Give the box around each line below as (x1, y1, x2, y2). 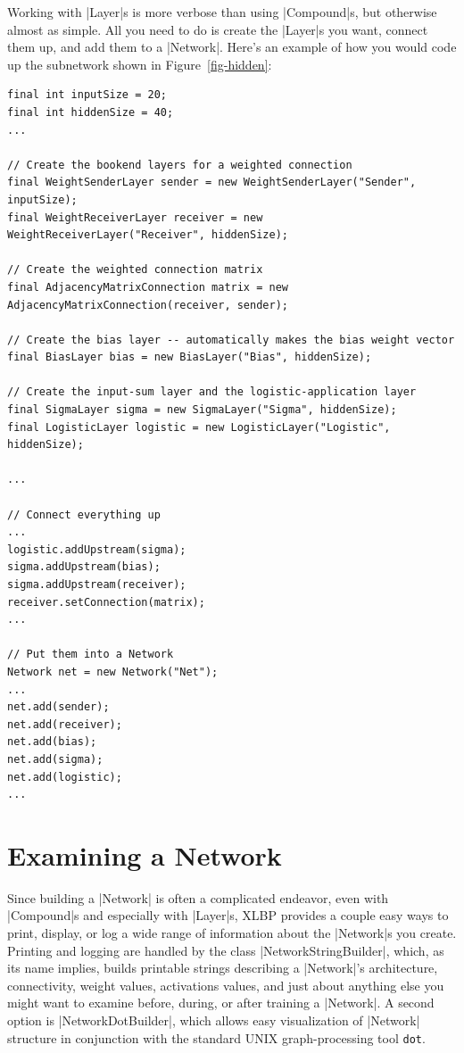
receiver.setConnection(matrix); (7, 595, 205, 609)
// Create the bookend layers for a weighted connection (7, 158, 352, 171)
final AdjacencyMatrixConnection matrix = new (7, 280, 288, 294)
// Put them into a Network (7, 648, 174, 661)
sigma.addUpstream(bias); (7, 560, 161, 574)
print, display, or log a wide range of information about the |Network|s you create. (7, 924, 457, 942)
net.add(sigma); (7, 752, 104, 766)
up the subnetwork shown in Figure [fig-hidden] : (7, 54, 272, 73)
